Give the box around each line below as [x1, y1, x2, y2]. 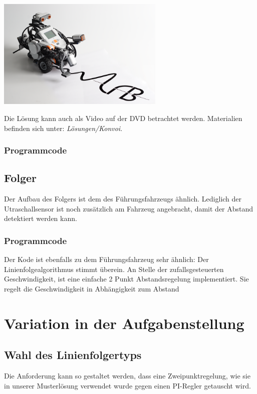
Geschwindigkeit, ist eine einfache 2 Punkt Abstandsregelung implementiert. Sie [4, 273, 249, 284]
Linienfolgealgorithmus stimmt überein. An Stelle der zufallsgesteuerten [4, 263, 224, 274]
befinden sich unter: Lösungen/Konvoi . [4, 122, 123, 133]
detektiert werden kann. [4, 213, 77, 223]
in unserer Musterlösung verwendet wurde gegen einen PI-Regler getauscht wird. [4, 380, 251, 390]
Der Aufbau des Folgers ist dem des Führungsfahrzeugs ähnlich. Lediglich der [4, 193, 242, 204]
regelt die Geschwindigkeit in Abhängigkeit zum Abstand [4, 283, 179, 293]
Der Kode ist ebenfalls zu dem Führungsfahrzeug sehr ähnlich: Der [4, 254, 209, 264]
